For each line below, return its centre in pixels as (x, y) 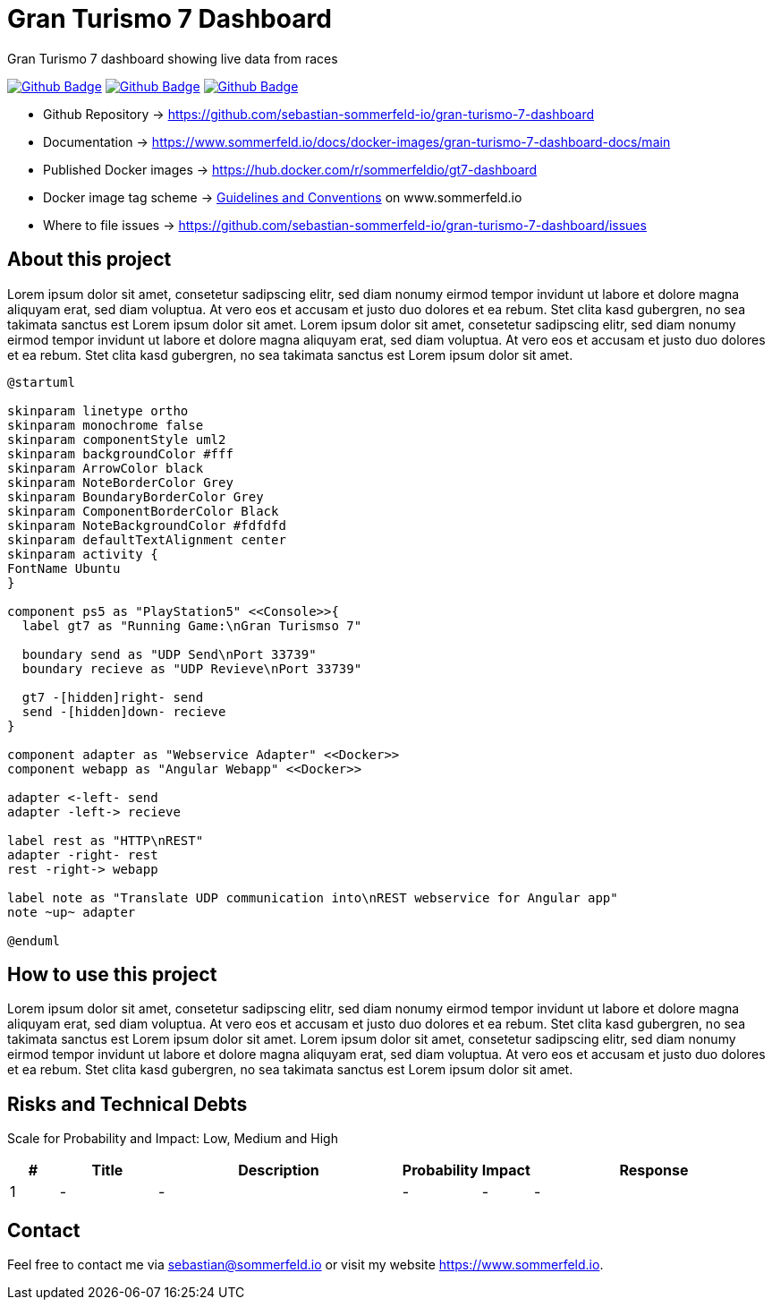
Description (279, 1170)
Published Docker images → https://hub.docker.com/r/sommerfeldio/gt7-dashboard (290, 169)
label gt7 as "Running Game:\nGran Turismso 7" (192, 625)
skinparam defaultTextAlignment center (147, 539)
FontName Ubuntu (64, 568)
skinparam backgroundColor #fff (120, 453)
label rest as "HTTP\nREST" (106, 840)
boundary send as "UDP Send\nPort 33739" (169, 654)
